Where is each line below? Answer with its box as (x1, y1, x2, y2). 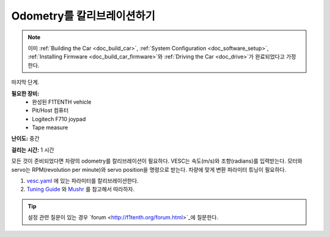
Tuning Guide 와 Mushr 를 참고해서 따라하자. (26, 186, 134, 193)
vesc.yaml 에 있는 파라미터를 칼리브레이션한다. (26, 177, 139, 185)
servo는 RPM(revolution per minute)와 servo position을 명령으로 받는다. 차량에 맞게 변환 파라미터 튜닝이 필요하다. (11, 166, 287, 173)
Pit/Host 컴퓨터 (32, 107, 69, 114)
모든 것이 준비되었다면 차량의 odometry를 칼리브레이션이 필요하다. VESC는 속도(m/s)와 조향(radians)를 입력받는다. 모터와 (11, 157, 302, 164)
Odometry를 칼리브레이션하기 (11, 9, 156, 23)
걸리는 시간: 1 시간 (11, 146, 54, 154)
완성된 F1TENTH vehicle (32, 98, 92, 105)
